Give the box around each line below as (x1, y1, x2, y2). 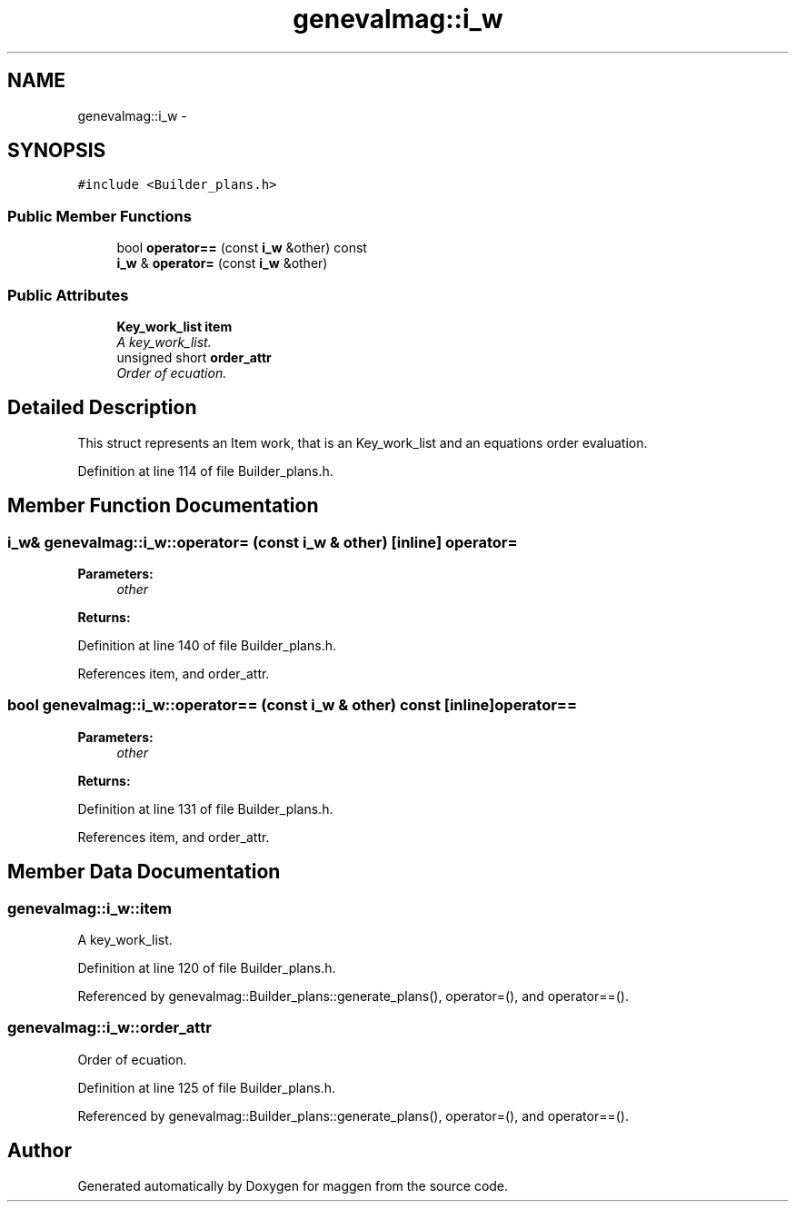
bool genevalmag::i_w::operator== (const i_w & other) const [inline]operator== (7, 696, 578, 715)
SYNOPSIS (7, 139, 106, 163)
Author (7, 1139, 72, 1163)
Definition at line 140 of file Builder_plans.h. (77, 638, 336, 653)
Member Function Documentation (7, 494, 319, 518)
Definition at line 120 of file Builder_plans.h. (77, 959, 336, 976)
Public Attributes (7, 285, 129, 304)
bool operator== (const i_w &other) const (116, 240, 367, 256)
